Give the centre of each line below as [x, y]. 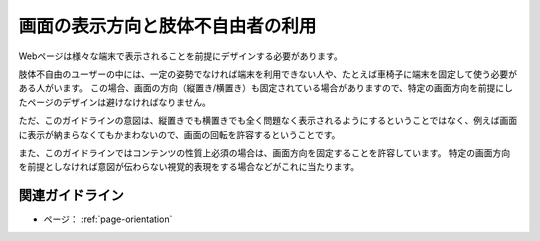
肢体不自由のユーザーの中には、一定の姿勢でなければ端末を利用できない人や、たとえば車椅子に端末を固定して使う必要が [267, 74]
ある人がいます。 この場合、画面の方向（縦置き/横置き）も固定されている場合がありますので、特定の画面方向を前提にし [266, 88]
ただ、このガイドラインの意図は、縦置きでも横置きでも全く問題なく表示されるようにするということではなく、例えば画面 [268, 121]
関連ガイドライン [71, 195]
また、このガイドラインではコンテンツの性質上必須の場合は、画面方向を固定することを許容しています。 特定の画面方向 [264, 152]
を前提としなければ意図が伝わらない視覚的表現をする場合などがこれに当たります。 [189, 167]
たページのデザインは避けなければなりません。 [115, 102]
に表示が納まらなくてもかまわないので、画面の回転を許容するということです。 [179, 134]
